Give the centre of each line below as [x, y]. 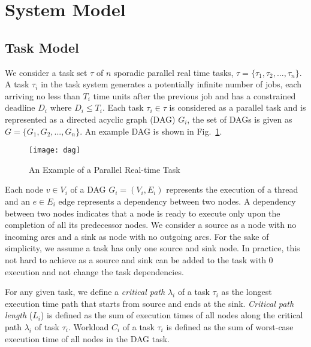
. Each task [123, 107]
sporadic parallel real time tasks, [173, 72]
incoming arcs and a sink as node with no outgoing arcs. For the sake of [137, 236]
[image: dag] [55, 150]
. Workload [88, 326]
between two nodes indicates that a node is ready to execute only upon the [143, 213]
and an [18, 201]
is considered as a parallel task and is [238, 107]
